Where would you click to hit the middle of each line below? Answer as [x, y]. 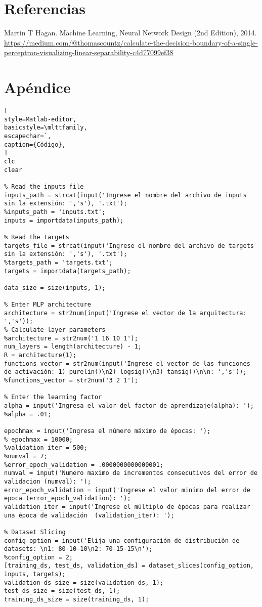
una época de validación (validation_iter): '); [89, 515]
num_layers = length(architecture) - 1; [73, 347]
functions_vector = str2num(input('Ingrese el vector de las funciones [127, 363]
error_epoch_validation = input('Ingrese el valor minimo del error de [127, 490]
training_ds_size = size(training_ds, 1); [77, 600]
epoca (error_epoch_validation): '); [68, 498]
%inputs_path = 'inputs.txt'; [55, 212]
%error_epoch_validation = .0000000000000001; [84, 465]
